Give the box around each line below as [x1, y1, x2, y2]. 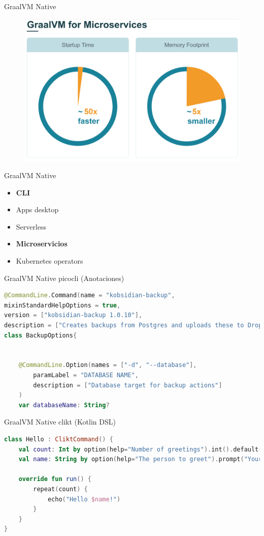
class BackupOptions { [4, 331, 77, 339]
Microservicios [16, 238, 68, 249]
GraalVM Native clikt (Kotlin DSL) [4, 416, 116, 427]
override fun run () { [18, 475, 91, 483]
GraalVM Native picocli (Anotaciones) [4, 272, 124, 283]
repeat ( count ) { [33, 485, 88, 493]
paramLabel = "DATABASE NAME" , [33, 372, 139, 379]
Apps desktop [16, 204, 59, 215]
